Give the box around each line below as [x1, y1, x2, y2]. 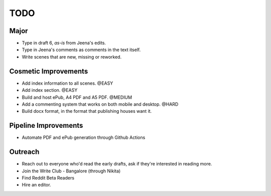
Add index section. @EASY [22, 87, 78, 93]
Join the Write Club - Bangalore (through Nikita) [22, 168, 121, 174]
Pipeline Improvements [9, 121, 83, 130]
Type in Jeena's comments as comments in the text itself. [22, 47, 141, 53]
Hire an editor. [22, 182, 51, 188]
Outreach [9, 148, 40, 156]
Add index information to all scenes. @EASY [22, 80, 113, 86]
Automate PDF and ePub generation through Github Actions [22, 134, 146, 140]
